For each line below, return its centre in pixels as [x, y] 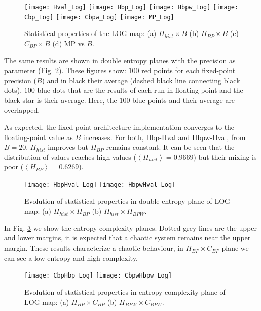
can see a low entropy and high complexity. [71, 257]
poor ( [14, 167]
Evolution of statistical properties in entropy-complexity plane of [125, 291]
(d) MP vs [68, 43]
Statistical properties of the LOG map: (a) [90, 33]
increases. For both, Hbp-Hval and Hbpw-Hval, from [164, 137]
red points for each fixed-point [189, 70]
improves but [68, 147]
